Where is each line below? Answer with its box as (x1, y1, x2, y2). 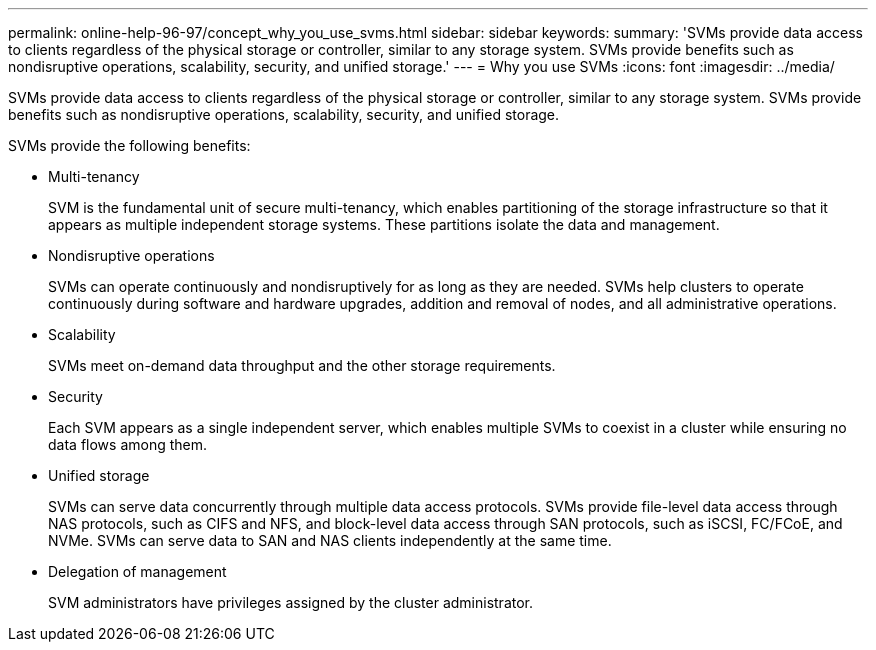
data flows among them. (48, 436, 208, 453)
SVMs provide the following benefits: (8, 137, 251, 154)
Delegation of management (48, 563, 227, 580)
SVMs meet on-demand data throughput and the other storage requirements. (48, 357, 556, 374)
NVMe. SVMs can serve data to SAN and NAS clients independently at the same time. (48, 532, 612, 549)
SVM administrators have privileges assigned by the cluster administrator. (48, 594, 534, 611)
